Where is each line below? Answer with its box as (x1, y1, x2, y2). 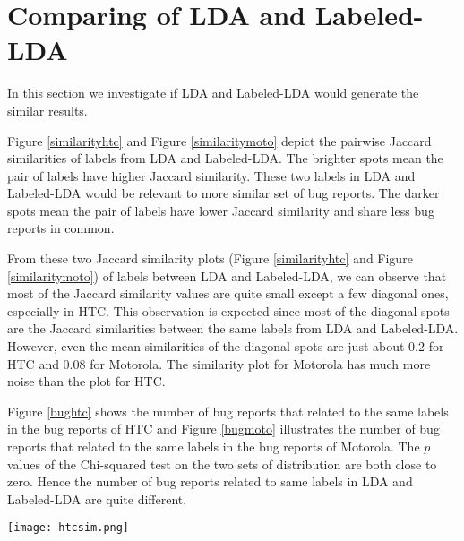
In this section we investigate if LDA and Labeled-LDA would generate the (7, 83, 419, 102)
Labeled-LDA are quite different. (7, 489, 187, 508)
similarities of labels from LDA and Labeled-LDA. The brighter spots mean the (7, 149, 443, 167)
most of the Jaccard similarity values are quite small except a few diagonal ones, (7, 284, 449, 303)
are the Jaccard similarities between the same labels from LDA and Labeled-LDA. (7, 319, 459, 338)
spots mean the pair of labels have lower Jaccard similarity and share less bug (7, 201, 434, 219)
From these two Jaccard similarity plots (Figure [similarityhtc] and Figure (7, 249, 413, 268)
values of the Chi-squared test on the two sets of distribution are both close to (7, 454, 437, 473)
